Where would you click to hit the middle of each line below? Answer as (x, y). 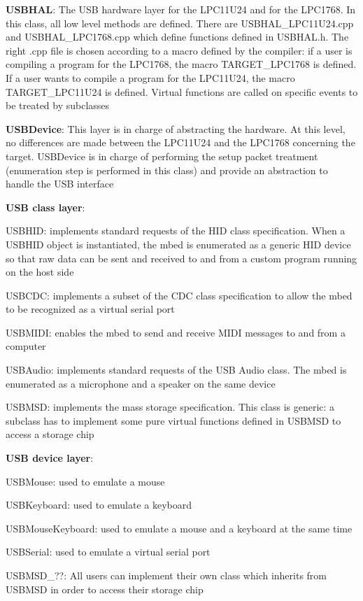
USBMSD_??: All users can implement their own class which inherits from (166, 575)
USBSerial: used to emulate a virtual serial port (108, 552)
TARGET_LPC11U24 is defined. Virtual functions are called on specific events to (182, 91)
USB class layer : (45, 207)
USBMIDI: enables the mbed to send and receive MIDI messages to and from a (176, 332)
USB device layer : (50, 458)
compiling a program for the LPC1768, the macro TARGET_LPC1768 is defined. (181, 64)
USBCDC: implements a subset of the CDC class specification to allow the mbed (179, 295)
